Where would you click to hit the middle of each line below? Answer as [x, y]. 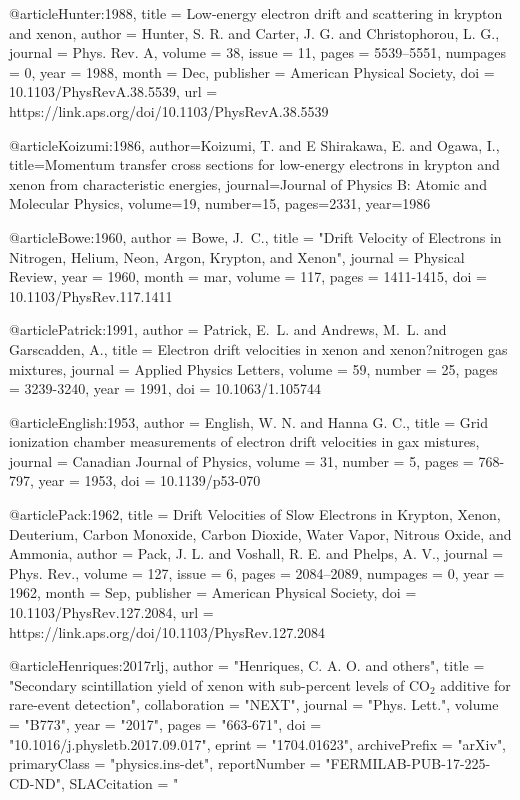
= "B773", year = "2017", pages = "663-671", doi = [165, 724]
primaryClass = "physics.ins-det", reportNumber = [165, 763]
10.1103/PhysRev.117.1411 [91, 295]
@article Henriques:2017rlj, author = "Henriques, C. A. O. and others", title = [247, 665]
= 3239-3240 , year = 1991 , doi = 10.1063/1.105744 [165, 388]
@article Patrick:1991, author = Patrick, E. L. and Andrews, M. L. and [228, 329]
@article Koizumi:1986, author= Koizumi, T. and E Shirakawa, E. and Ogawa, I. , [254, 144]
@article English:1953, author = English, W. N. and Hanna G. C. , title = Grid [248, 421]
